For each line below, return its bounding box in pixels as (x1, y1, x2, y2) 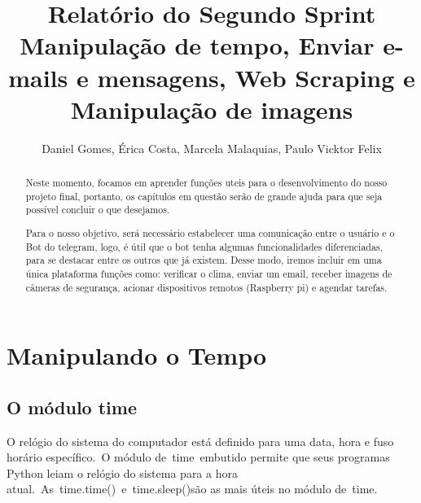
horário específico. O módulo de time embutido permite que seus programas (7, 448, 390, 466)
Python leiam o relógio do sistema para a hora (7, 464, 238, 481)
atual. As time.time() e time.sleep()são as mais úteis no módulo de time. (7, 480, 378, 497)
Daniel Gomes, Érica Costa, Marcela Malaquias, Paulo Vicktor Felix (42, 139, 382, 156)
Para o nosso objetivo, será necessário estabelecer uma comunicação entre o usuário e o (25, 225, 395, 239)
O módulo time (7, 394, 137, 419)
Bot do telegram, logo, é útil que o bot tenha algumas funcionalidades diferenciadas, (25, 239, 383, 253)
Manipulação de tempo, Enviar (20, 28, 375, 62)
